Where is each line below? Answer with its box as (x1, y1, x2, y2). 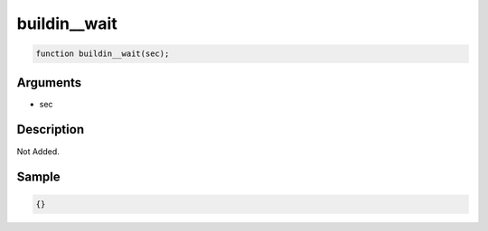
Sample (16, 170, 61, 185)
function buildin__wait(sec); (35, 49, 170, 59)
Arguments (16, 75, 82, 90)
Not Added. (16, 145, 61, 157)
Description (16, 122, 85, 137)
